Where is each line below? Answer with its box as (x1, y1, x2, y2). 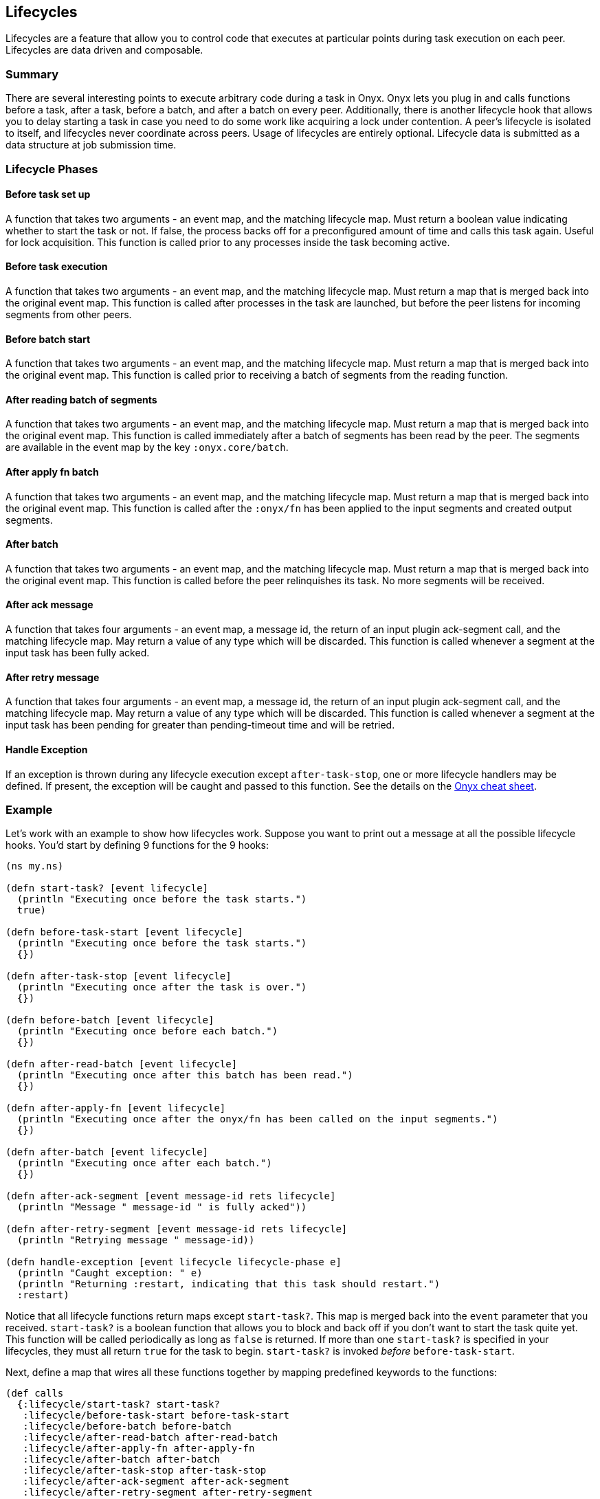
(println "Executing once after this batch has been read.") (16, 1069, 353, 1081)
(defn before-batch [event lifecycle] (5, 1014, 214, 1026)
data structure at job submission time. (5, 139, 177, 151)
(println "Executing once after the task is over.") (16, 981, 307, 993)
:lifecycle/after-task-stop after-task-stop (23, 1465, 267, 1476)
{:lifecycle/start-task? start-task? (16, 1399, 220, 1410)
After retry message (5, 671, 100, 683)
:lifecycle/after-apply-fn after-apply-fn (23, 1443, 255, 1454)
